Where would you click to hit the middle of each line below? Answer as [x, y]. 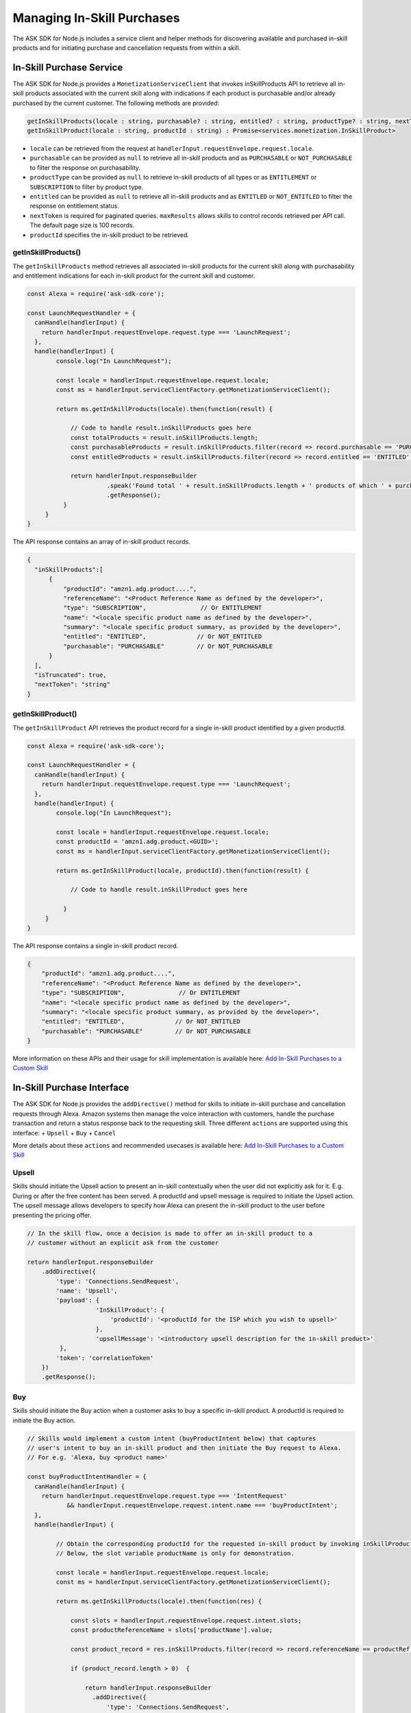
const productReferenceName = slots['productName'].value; [172, 1630]
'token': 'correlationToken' [105, 1358]
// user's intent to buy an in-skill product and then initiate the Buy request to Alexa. [184, 1448]
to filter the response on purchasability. [85, 167]
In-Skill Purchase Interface [71, 1088]
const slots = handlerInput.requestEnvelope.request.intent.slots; [186, 1620]
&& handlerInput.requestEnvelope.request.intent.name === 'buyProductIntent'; [202, 1505]
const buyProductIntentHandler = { [87, 1477]
